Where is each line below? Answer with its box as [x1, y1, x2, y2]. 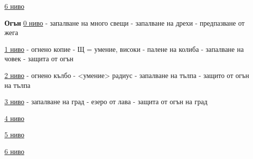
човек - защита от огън [4, 53, 73, 64]
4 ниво [4, 113, 25, 123]
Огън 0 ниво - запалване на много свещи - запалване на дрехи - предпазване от [4, 17, 245, 28]
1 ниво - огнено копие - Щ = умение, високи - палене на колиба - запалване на [4, 43, 244, 54]
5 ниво [4, 129, 25, 140]
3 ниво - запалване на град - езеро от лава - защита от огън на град [4, 96, 208, 107]
